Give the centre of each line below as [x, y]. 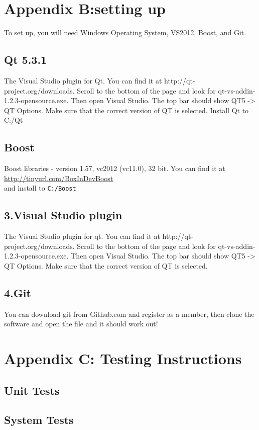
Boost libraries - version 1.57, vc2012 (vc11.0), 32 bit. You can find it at [115, 168]
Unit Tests [32, 390]
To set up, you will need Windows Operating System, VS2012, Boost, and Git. [125, 32]
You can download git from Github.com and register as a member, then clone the [129, 314]
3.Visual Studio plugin [63, 215]
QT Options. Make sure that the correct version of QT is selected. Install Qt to [126, 110]
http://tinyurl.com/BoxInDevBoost [59, 178]
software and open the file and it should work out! [81, 324]
